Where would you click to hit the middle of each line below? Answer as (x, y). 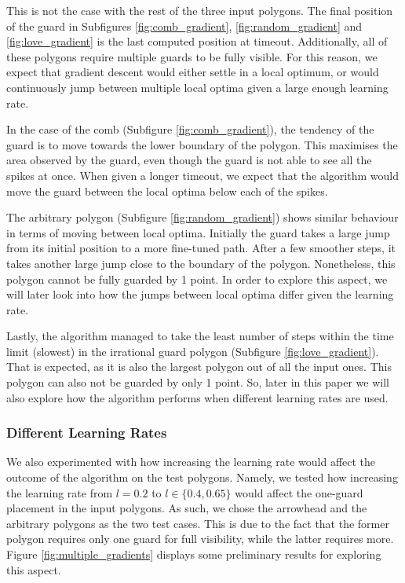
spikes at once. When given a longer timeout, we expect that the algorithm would (202, 175)
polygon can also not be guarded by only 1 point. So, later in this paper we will (198, 382)
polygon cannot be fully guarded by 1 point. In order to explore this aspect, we (197, 279)
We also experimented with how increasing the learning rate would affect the (191, 462)
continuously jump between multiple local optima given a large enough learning (197, 87)
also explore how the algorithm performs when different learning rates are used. (197, 397)
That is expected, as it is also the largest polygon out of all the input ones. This (199, 367)
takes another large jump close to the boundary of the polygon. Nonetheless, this (201, 263)
